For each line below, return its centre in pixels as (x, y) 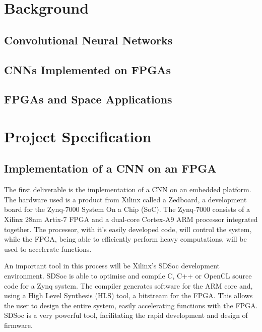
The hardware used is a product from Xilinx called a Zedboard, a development (125, 199)
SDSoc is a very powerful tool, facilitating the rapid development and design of (126, 315)
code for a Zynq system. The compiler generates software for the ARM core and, (128, 285)
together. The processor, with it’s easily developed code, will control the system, (128, 229)
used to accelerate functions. (48, 248)
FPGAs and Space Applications (88, 99)
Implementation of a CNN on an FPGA (110, 168)
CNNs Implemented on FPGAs (88, 69)
